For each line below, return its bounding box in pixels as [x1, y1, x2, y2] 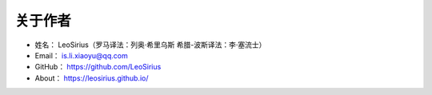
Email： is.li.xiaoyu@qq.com [34, 50, 128, 60]
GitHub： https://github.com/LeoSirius [34, 62, 162, 72]
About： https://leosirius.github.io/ [34, 73, 149, 83]
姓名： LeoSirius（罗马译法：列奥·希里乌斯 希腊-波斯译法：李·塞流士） [34, 40, 266, 49]
